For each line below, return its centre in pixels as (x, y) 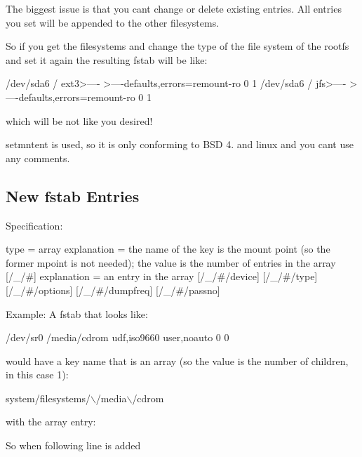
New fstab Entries (73, 196)
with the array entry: (51, 422)
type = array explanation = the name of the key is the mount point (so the (168, 249)
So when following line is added (73, 445)
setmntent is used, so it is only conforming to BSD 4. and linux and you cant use (180, 144)
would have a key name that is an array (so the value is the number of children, (177, 360)
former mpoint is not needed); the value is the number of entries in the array (171, 262)
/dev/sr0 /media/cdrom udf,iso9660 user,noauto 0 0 (118, 337)
